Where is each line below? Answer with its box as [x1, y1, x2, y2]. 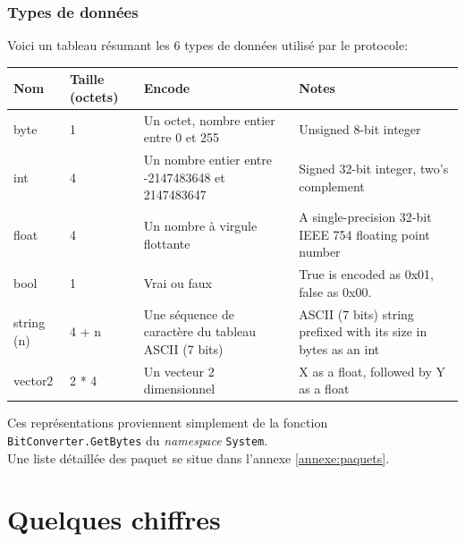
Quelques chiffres [7, 501, 221, 538]
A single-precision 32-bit [299, 207, 432, 226]
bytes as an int [299, 339, 380, 358]
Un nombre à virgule [143, 216, 258, 235]
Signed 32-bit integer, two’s [299, 158, 449, 177]
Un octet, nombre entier [143, 110, 275, 129]
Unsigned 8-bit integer [299, 119, 421, 138]
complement [299, 176, 365, 195]
